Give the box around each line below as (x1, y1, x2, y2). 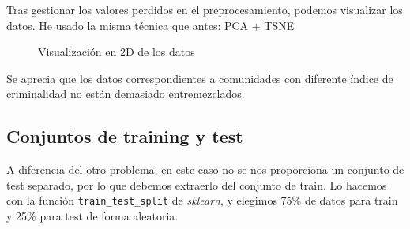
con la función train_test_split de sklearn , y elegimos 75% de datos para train (6, 192, 398, 208)
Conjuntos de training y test (6, 124, 243, 148)
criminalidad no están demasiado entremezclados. (6, 85, 245, 102)
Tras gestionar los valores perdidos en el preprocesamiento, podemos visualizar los (6, 2, 403, 17)
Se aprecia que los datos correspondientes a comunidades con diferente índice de (6, 69, 393, 86)
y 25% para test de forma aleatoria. (6, 208, 179, 224)
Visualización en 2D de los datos (38, 43, 195, 60)
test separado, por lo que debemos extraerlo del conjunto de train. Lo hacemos (6, 176, 387, 193)
